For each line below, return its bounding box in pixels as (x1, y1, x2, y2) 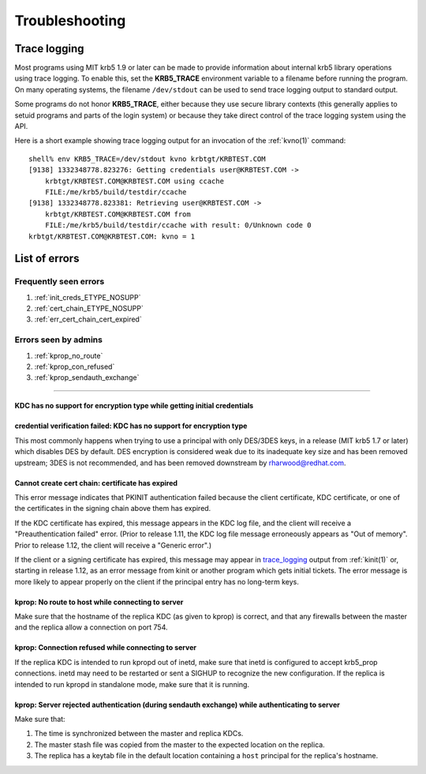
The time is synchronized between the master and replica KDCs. (34, 729, 244, 738)
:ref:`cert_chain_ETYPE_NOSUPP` (34, 304, 144, 314)
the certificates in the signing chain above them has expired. (14, 504, 211, 513)
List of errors (14, 252, 80, 265)
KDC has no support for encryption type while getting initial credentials (14, 401, 254, 411)
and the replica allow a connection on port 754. (14, 622, 169, 632)
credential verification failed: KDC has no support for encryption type (14, 421, 248, 430)
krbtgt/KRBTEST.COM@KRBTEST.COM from (44, 209, 191, 219)
